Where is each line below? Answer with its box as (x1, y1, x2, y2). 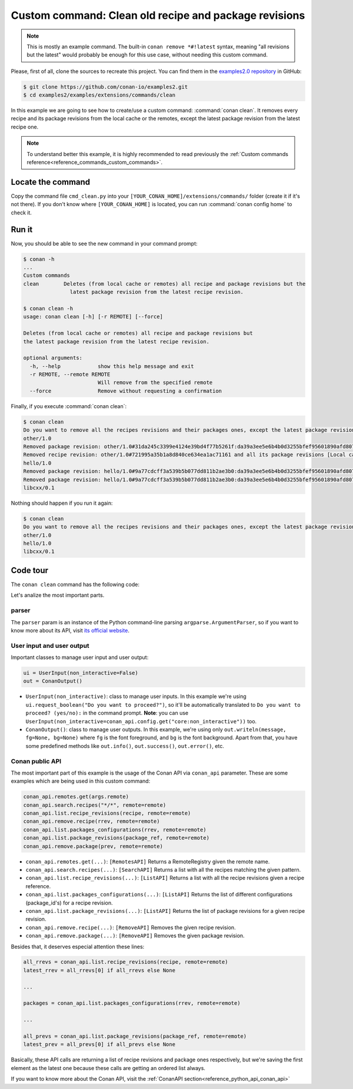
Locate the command (11, 177, 91, 187)
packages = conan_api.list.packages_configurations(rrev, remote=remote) (23, 1000, 241, 1007)
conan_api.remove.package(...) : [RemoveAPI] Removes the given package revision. (25, 932, 245, 939)
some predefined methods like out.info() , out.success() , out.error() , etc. (25, 742, 225, 749)
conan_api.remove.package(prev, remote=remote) (23, 843, 163, 849)
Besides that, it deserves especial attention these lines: (11, 943, 145, 950)
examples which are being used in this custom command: (11, 777, 151, 785)
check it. (11, 209, 32, 216)
